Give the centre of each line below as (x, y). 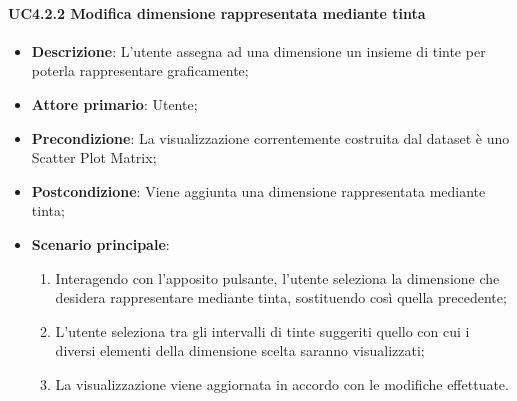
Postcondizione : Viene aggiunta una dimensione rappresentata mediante (258, 190)
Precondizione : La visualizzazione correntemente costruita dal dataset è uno (270, 137)
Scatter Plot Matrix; (94, 157)
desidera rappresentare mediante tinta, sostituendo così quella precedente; (281, 297)
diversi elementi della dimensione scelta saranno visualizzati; (240, 350)
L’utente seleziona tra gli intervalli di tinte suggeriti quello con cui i (262, 330)
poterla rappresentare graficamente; (140, 70)
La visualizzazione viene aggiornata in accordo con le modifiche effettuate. (282, 383)
